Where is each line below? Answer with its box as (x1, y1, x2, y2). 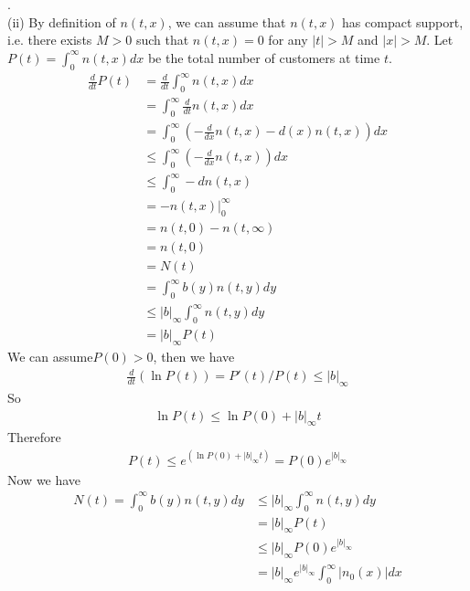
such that (135, 30, 189, 49)
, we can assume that (167, 12, 286, 31)
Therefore (7, 427, 61, 447)
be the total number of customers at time (147, 47, 380, 67)
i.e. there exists (7, 30, 92, 49)
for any (268, 30, 308, 49)
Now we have (7, 470, 81, 489)
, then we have (153, 347, 235, 366)
